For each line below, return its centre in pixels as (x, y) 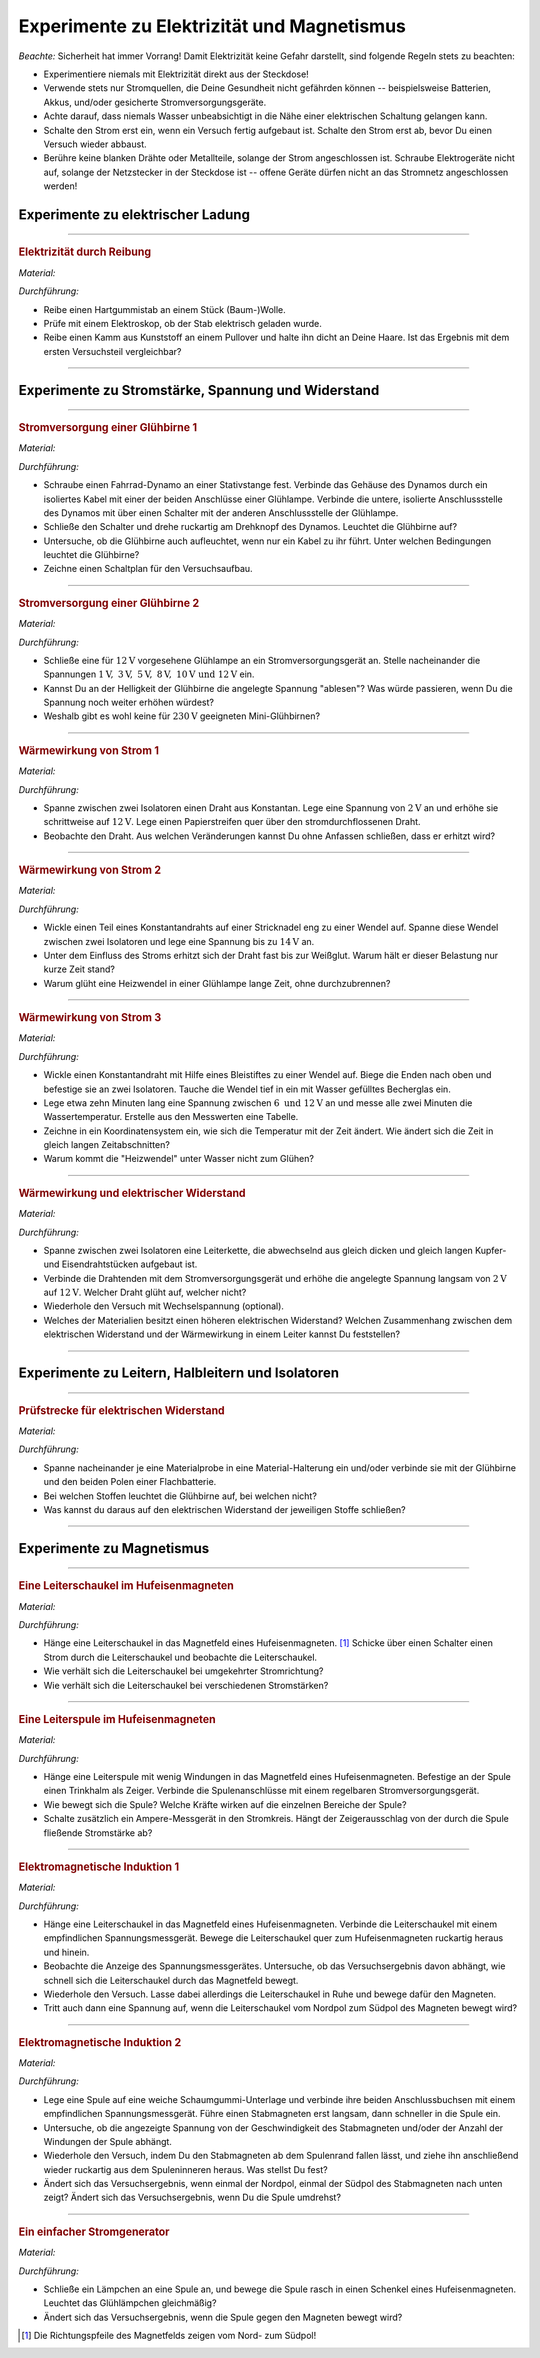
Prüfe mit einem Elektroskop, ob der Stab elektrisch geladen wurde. (182, 323)
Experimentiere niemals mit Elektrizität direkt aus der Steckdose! (176, 74)
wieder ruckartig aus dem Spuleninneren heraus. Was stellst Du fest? (186, 2169)
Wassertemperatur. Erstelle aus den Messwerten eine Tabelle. (171, 1117)
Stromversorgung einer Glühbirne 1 (108, 428)
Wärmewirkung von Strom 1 (89, 750)
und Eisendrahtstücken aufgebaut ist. (120, 1264)
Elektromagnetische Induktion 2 (100, 2042)
